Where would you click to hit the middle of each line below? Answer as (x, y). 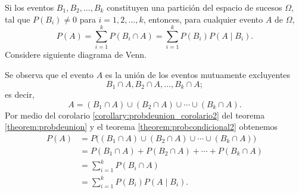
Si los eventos (29, 7)
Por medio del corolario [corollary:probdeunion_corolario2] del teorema (135, 115)
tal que (18, 19)
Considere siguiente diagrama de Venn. (76, 55)
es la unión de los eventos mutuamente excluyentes (198, 74)
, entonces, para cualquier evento (203, 19)
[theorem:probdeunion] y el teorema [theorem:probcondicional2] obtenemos (141, 127)
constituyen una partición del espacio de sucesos (194, 7)
